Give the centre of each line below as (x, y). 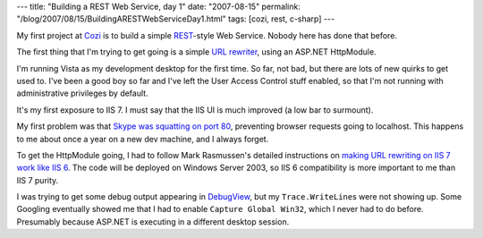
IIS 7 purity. (38, 180)
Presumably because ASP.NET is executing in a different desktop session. (153, 221)
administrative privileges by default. (82, 93)
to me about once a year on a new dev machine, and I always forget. (143, 139)
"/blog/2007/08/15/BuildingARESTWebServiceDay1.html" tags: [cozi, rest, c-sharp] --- (176, 19)
